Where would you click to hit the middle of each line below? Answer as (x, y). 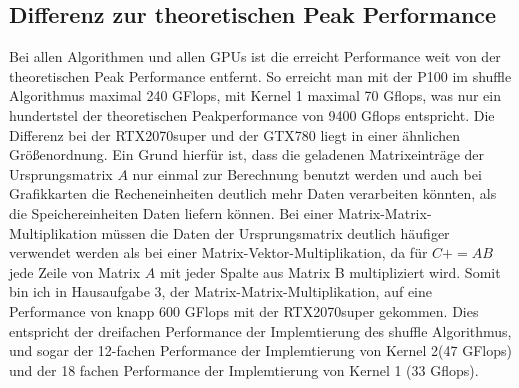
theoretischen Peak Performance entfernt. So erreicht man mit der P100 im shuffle (260, 75)
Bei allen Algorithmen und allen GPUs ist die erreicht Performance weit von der (255, 56)
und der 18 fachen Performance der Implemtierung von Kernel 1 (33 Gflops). (244, 369)
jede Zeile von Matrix (75, 271)
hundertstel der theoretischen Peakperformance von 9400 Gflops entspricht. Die (252, 114)
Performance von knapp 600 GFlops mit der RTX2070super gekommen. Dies (244, 310)
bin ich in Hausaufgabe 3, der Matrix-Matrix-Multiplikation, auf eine (221, 291)
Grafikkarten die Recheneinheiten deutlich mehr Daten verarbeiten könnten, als (253, 193)
